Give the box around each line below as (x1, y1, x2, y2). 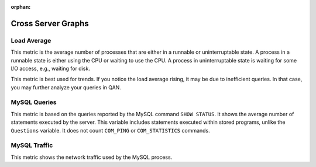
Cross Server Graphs (11, 18, 89, 29)
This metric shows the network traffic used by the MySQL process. (11, 154, 173, 161)
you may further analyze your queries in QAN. (11, 83, 121, 91)
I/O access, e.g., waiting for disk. (11, 65, 90, 72)
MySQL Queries (11, 98, 57, 106)
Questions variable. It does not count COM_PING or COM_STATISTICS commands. (11, 127, 210, 134)
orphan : (11, 4, 31, 10)
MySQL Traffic (11, 141, 53, 149)
